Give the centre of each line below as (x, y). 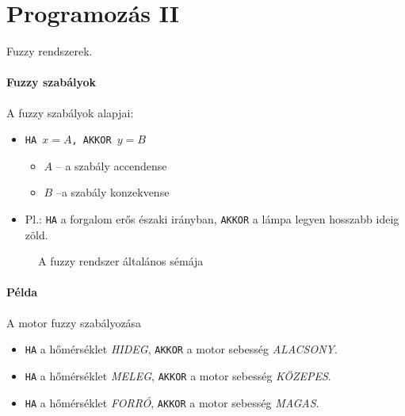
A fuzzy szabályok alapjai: (70, 112)
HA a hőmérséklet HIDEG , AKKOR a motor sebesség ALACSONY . (181, 349)
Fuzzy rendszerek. (50, 51)
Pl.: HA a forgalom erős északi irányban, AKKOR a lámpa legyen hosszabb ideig (212, 218)
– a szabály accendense (111, 165)
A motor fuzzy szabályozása (74, 322)
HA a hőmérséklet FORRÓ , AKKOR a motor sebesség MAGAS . (172, 402)
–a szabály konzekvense (113, 192)
